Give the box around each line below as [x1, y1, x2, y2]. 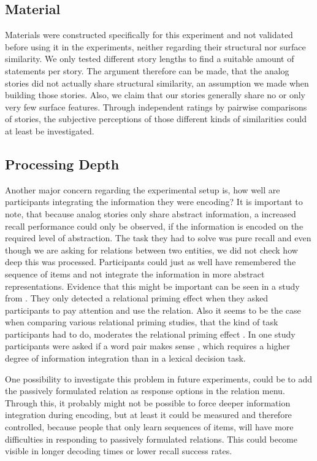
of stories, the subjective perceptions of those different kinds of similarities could [5, 112, 307, 125]
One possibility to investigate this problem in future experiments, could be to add [5, 372, 313, 385]
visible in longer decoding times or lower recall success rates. [5, 444, 232, 457]
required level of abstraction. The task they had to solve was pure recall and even [5, 231, 311, 244]
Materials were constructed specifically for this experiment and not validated [5, 28, 293, 41]
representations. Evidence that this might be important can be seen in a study [5, 279, 300, 292]
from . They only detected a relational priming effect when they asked [5, 292, 269, 304]
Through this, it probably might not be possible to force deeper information [5, 396, 291, 409]
